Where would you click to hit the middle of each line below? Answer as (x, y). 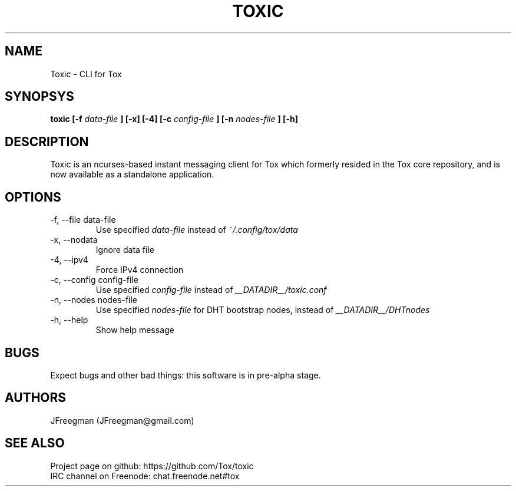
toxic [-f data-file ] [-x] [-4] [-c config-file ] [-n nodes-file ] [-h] (174, 119)
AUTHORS (36, 398)
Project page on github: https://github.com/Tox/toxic (152, 466)
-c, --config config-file (94, 280)
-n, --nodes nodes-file (94, 300)
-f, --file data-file (83, 220)
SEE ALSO (35, 443)
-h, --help (69, 320)
